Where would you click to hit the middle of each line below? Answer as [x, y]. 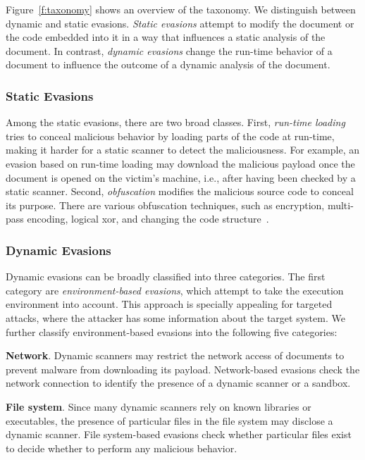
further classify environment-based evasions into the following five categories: [172, 331]
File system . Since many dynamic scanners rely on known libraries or [159, 406]
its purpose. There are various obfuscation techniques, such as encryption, [165, 205]
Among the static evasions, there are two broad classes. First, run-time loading [175, 122]
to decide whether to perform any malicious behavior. [122, 448]
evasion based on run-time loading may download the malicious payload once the [180, 163]
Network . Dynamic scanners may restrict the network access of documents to [175, 355]
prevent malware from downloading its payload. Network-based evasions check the [183, 369]
